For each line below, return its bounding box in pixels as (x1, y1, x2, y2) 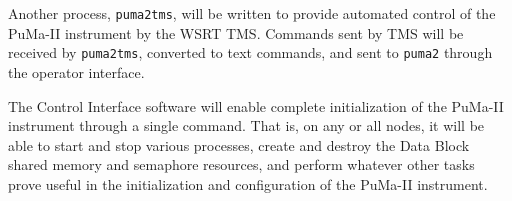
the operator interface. (8, 61, 145, 82)
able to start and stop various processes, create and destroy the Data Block (8, 134, 470, 155)
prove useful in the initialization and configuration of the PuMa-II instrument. (8, 173, 488, 194)
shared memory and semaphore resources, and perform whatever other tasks (8, 154, 475, 175)
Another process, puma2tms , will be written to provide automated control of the (8, 3, 496, 23)
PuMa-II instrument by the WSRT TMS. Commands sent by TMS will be (8, 22, 464, 43)
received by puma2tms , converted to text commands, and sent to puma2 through (8, 42, 493, 63)
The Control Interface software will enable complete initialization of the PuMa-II (8, 95, 504, 116)
